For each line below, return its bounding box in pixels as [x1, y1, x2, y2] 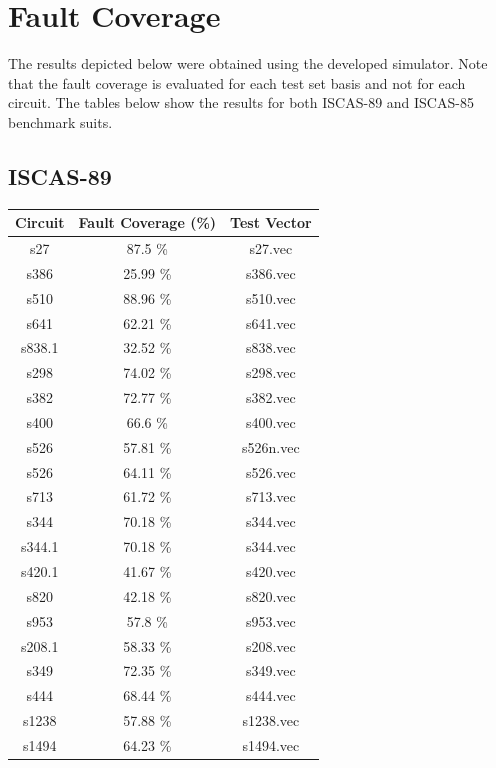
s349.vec [245, 660, 296, 681]
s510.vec [245, 287, 296, 308]
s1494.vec [242, 734, 300, 755]
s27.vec [249, 238, 293, 259]
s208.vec [245, 635, 296, 656]
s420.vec [245, 561, 296, 582]
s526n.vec [242, 436, 300, 457]
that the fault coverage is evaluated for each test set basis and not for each [8, 72, 466, 93]
